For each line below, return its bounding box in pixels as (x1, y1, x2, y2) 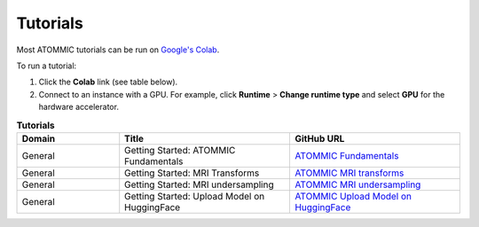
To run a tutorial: (16, 60, 77, 71)
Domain (21, 132, 56, 145)
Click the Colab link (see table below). (38, 76, 178, 88)
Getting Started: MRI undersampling (124, 178, 274, 191)
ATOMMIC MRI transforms (294, 167, 404, 179)
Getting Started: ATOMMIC (124, 144, 236, 156)
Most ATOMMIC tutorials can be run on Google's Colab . (16, 44, 220, 55)
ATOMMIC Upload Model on (294, 190, 412, 202)
